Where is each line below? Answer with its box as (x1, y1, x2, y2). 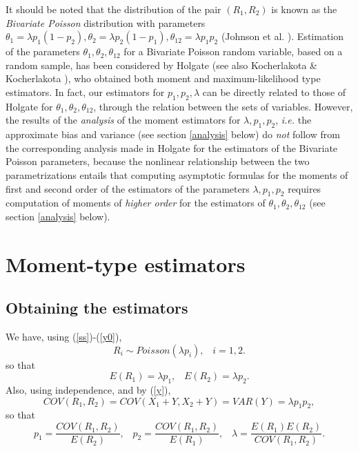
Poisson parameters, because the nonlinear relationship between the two (6, 154, 310, 169)
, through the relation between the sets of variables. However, (93, 99, 353, 113)
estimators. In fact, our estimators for (6, 84, 165, 99)
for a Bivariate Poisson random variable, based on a (123, 44, 343, 59)
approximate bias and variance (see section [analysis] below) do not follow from (6, 127, 340, 142)
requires (288, 181, 321, 195)
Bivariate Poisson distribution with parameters (6, 15, 206, 30)
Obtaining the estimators (6, 297, 188, 318)
